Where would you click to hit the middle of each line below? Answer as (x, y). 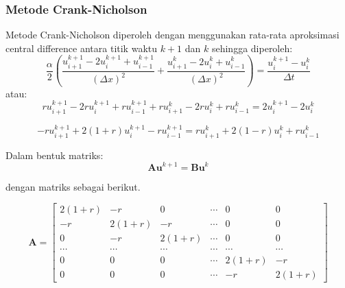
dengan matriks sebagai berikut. (73, 186)
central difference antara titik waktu (82, 48)
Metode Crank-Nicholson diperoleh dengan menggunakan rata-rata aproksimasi (172, 35)
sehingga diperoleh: (252, 48)
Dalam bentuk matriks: (55, 155)
